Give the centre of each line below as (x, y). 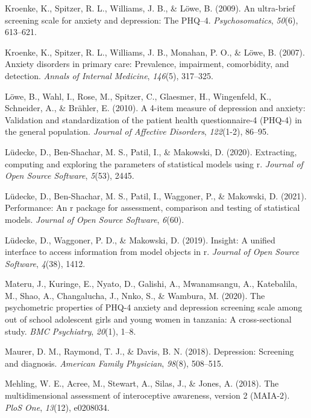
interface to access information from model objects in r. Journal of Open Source (152, 252)
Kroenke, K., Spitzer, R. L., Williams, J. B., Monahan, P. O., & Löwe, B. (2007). (155, 52)
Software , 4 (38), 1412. (45, 263)
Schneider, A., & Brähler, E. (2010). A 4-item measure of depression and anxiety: (155, 108)
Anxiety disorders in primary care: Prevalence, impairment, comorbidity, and (147, 64)
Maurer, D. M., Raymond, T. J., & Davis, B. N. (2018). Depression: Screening (149, 351)
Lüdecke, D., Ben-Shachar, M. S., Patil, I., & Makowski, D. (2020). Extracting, (151, 151)
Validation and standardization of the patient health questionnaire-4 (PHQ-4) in (153, 119)
